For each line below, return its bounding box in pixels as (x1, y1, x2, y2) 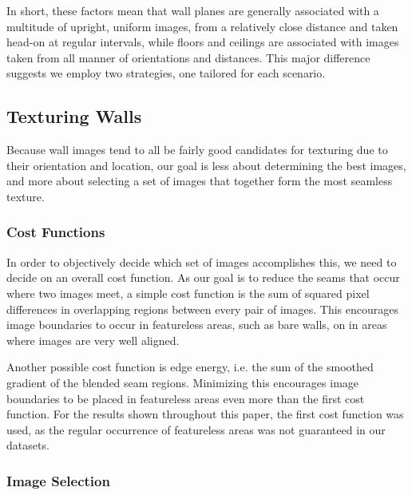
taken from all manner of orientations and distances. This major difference (6, 49, 370, 65)
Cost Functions (6, 222, 105, 242)
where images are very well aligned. (6, 331, 180, 348)
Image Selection (6, 470, 110, 490)
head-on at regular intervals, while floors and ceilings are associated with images (6, 34, 399, 50)
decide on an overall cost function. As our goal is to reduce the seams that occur (6, 269, 400, 286)
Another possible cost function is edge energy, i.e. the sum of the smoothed (6, 358, 374, 375)
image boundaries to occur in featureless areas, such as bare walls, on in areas (6, 316, 387, 333)
